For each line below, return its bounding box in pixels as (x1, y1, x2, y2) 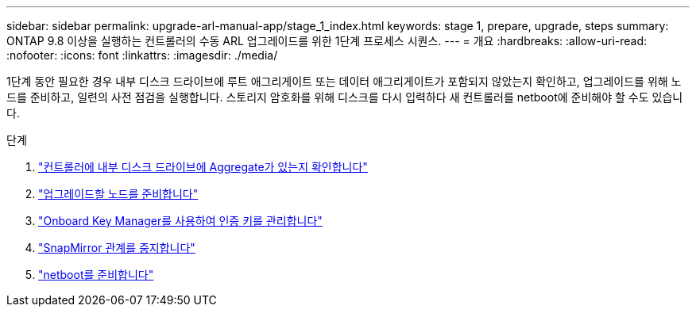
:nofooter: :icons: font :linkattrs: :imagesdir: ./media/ (6, 48, 278, 62)
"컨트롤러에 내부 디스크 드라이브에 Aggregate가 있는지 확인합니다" (38, 160, 368, 174)
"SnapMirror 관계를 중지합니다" (38, 241, 195, 254)
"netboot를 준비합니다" (38, 268, 154, 281)
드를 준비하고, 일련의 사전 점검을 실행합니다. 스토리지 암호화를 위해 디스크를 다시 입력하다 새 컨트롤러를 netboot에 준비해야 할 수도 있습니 (6, 90, 683, 104)
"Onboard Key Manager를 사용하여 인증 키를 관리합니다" (38, 214, 323, 227)
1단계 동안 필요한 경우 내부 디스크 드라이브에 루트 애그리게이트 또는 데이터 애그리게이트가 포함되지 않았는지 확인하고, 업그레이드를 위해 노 (6, 74, 682, 88)
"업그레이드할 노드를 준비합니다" (38, 187, 199, 200)
